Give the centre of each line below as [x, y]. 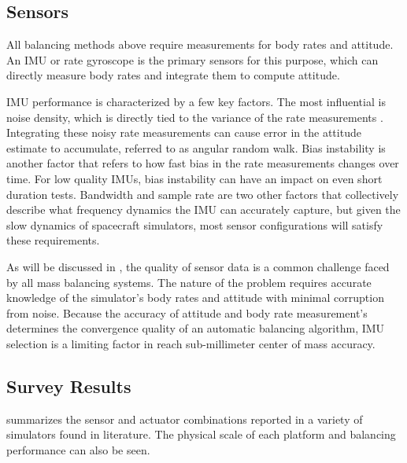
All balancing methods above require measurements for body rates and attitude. [200, 44]
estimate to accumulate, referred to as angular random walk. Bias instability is [196, 147]
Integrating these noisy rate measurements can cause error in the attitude [184, 132]
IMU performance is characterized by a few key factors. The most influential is [196, 101]
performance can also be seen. [78, 449]
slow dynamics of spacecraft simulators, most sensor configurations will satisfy [195, 224]
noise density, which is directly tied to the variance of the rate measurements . [195, 117]
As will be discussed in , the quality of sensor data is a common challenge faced [198, 266]
